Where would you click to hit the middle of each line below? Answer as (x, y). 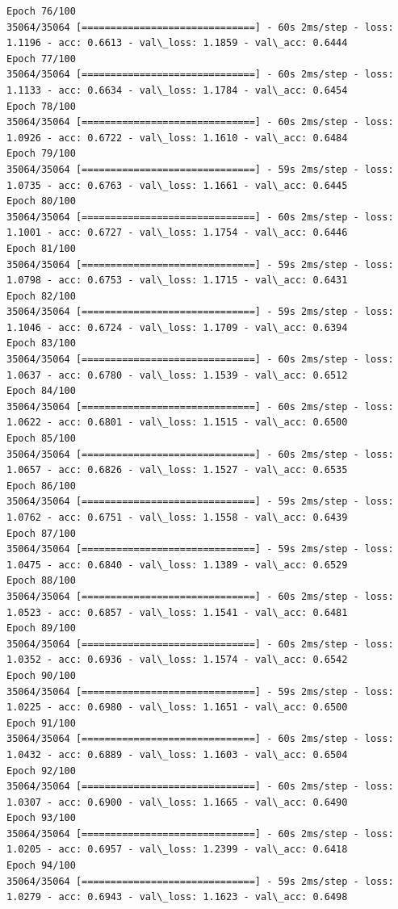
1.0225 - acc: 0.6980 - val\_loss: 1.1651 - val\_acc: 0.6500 (177, 708)
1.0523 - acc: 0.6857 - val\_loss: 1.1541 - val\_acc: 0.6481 (177, 612)
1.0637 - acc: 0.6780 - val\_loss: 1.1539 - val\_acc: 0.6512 (177, 375)
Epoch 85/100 (41, 439)
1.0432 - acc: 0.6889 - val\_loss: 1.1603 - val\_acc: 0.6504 (177, 754)
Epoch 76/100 (41, 11)
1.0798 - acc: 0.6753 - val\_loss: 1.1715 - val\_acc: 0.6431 (177, 281)
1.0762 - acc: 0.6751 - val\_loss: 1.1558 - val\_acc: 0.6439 (177, 517)
